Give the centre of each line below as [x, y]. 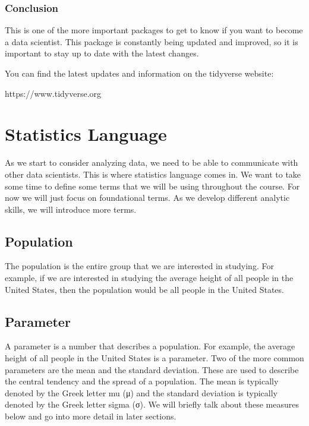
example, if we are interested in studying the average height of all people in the [149, 278]
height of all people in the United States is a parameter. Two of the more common [154, 358]
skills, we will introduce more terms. [71, 209]
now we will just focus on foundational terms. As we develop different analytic [147, 198]
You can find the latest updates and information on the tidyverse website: [139, 73]
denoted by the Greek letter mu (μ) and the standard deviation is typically [141, 392]
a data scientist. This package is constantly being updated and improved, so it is [152, 41]
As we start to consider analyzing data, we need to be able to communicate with [152, 162]
